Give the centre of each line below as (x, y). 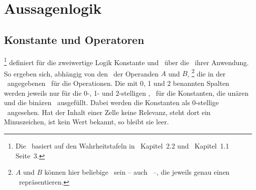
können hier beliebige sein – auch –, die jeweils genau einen (137, 172)
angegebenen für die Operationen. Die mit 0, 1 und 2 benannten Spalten (118, 83)
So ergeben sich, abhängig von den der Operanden (81, 73)
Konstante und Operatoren (74, 39)
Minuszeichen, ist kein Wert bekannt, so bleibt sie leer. (86, 122)
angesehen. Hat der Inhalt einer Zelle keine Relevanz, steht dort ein (109, 112)
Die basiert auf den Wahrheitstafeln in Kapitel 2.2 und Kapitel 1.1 (122, 146)
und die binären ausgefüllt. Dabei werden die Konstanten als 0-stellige (112, 102)
